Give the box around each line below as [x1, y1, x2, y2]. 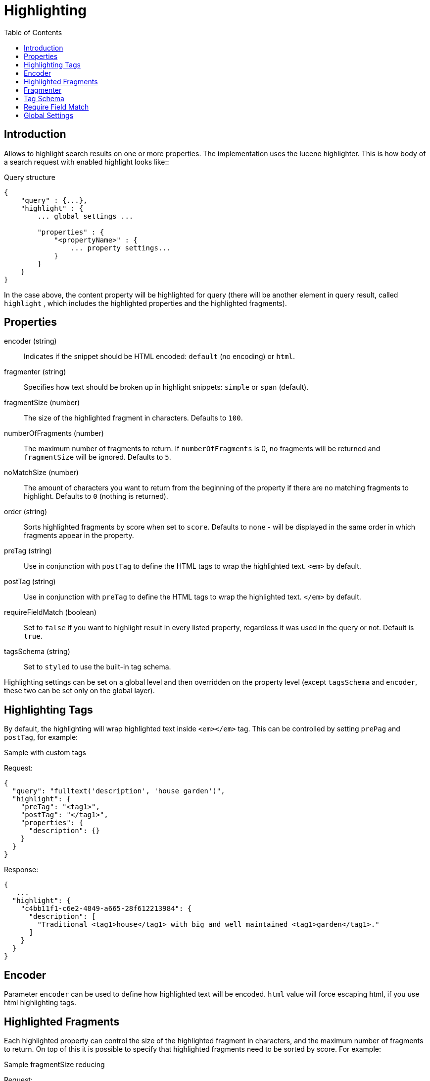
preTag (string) [4, 546, 52, 555]
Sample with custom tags [4, 748, 87, 757]
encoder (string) [4, 337, 57, 346]
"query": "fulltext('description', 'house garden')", [12, 787, 225, 795]
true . [24, 632, 43, 641]
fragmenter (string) [4, 367, 66, 376]
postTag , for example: [4, 733, 78, 742]
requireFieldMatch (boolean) [4, 608, 96, 617]
